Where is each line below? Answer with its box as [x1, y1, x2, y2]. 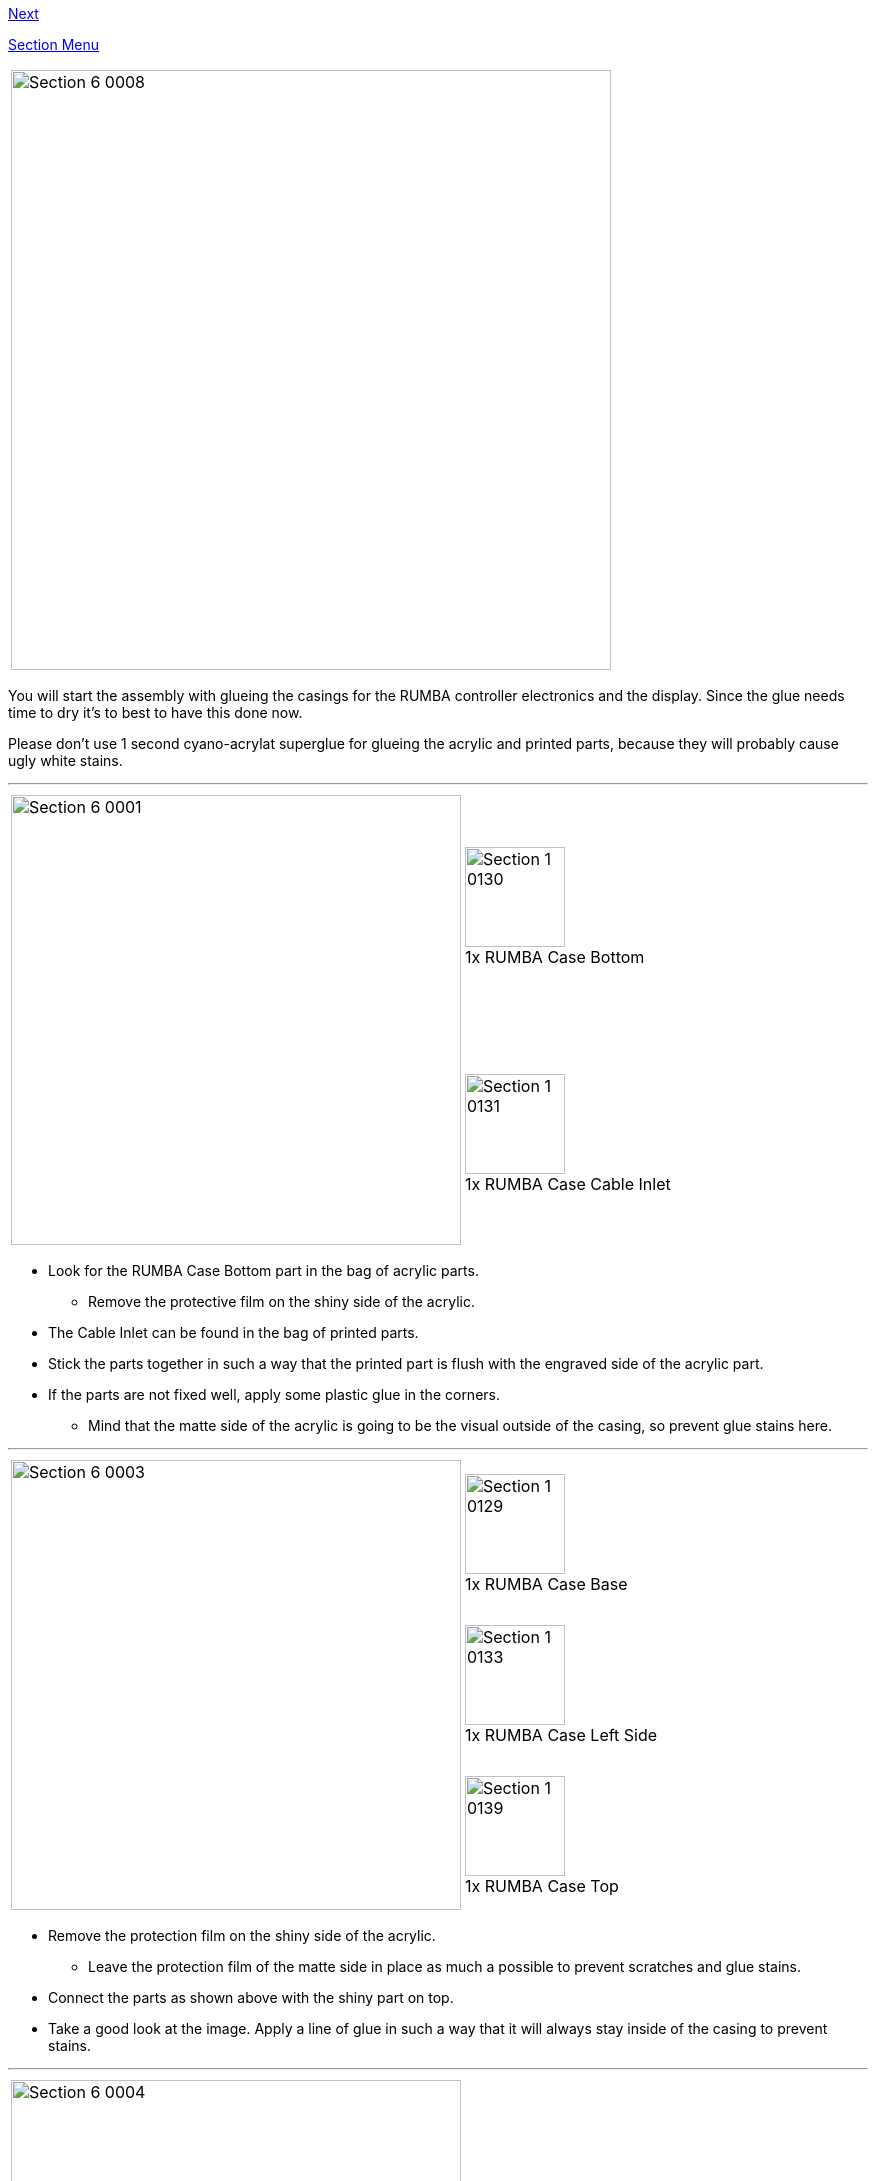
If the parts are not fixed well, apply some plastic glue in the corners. [48, 1386, 500, 1403]
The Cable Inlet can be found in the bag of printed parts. [48, 1324, 419, 1341]
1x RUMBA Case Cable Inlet [465, 1173, 671, 1194]
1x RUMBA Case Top [465, 1876, 619, 1897]
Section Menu [8, 36, 100, 53]
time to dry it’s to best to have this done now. [8, 704, 303, 721]
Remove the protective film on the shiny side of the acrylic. [88, 1293, 475, 1310]
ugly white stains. [8, 752, 123, 769]
